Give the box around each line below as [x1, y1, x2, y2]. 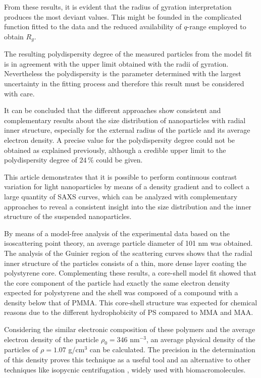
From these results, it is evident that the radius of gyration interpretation [4, 2, 232, 12]
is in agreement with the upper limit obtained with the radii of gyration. [4, 58, 229, 69]
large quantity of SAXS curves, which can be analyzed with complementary [4, 191, 238, 201]
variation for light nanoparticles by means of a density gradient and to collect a [4, 181, 250, 192]
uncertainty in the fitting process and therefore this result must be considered [4, 78, 244, 89]
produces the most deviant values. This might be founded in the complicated [4, 11, 242, 22]
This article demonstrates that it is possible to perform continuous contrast [4, 171, 237, 182]
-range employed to [187, 21, 246, 32]
